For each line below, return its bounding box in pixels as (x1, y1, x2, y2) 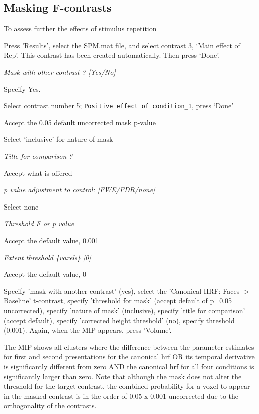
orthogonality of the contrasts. (4, 400, 97, 411)
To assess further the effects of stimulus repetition (4, 23, 157, 34)
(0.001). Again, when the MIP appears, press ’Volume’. (4, 325, 172, 335)
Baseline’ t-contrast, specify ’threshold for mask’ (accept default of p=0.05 (4, 295, 232, 306)
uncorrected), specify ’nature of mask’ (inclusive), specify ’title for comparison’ (4, 305, 245, 315)
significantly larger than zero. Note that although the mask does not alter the (4, 371, 242, 381)
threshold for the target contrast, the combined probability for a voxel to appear (4, 381, 250, 391)
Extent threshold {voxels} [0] (4, 252, 91, 262)
